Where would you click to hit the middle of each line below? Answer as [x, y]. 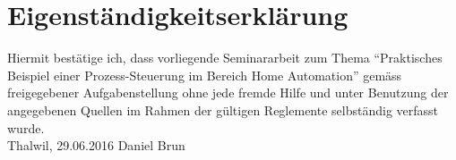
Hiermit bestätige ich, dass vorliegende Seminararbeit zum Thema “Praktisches [225, 58]
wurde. [26, 127]
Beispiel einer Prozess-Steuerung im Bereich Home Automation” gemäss [205, 75]
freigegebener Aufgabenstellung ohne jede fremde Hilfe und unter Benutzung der [228, 93]
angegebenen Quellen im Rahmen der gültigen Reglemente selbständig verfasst [223, 109]
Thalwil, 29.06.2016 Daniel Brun [96, 145]
